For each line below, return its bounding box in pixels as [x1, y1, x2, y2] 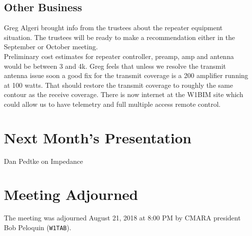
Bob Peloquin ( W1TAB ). [4, 222, 72, 232]
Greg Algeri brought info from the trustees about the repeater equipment [4, 22, 223, 33]
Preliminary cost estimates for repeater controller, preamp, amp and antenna [4, 51, 234, 61]
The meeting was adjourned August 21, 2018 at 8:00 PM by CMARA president [4, 213, 241, 223]
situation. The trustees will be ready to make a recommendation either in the [4, 32, 235, 42]
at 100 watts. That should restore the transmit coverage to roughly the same [4, 79, 233, 90]
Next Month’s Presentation [4, 127, 192, 147]
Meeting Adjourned [4, 184, 138, 204]
